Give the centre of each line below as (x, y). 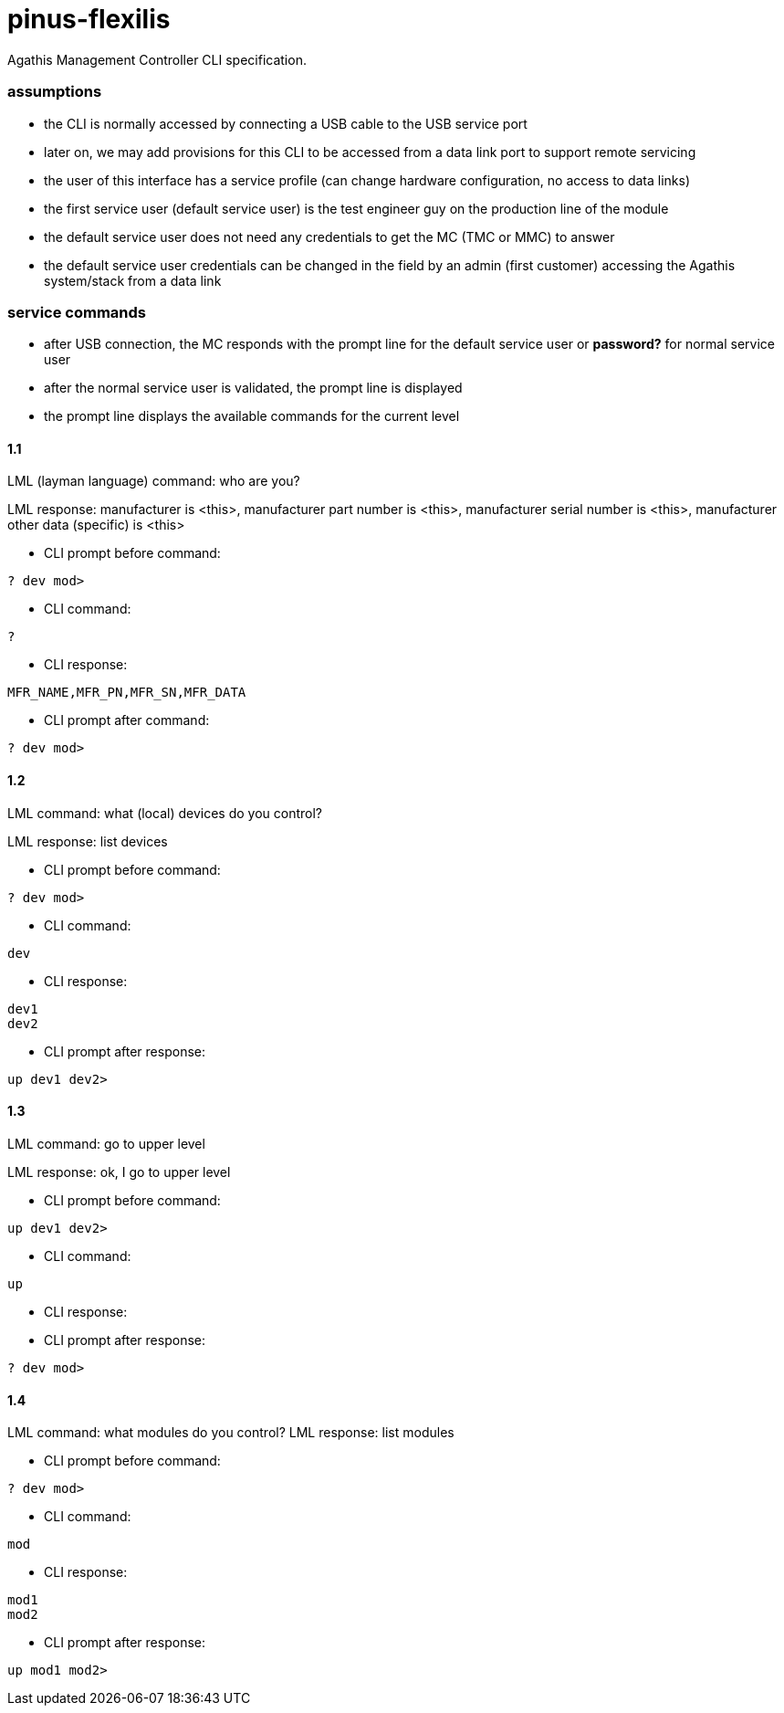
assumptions (55, 92)
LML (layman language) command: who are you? (154, 481)
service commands (77, 312)
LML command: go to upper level (106, 1143)
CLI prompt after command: (127, 720)
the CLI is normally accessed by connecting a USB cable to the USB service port (286, 123)
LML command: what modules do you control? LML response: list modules (231, 1433)
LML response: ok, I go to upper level (119, 1172)
